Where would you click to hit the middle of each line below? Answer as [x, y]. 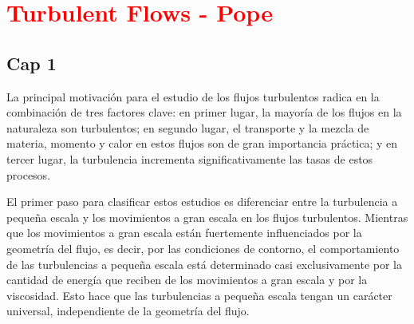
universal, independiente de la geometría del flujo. [128, 311]
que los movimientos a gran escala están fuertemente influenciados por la [184, 233]
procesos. [29, 174]
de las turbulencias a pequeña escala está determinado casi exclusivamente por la [204, 264]
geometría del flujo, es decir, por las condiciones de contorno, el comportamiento [203, 248]
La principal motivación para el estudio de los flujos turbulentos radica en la [193, 96]
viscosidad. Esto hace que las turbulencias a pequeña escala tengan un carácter [199, 295]
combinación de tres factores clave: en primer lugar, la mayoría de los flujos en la [204, 112]
